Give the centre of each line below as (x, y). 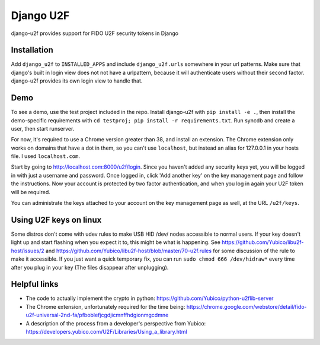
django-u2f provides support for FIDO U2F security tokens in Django (95, 33)
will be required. (31, 192)
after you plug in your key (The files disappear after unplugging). (90, 267)
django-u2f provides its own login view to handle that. (77, 81)
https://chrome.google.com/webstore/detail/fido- (247, 306)
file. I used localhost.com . (45, 156)
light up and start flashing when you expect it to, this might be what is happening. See (116, 242)
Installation (32, 50)
